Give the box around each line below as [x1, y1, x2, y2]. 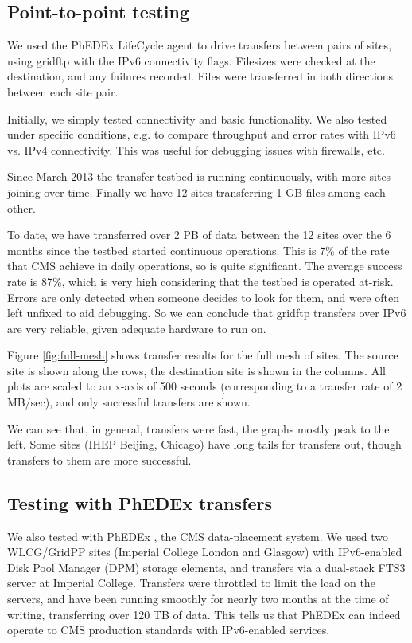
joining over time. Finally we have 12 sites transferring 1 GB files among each [7, 183, 386, 200]
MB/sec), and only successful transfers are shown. [7, 394, 251, 410]
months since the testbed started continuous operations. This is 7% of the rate [7, 241, 390, 258]
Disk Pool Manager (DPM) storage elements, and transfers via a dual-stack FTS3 [7, 559, 406, 575]
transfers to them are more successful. [7, 451, 192, 468]
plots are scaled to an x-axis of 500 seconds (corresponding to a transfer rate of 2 [7, 378, 402, 394]
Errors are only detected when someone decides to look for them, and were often [7, 288, 399, 305]
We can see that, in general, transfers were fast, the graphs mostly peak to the [7, 420, 390, 437]
